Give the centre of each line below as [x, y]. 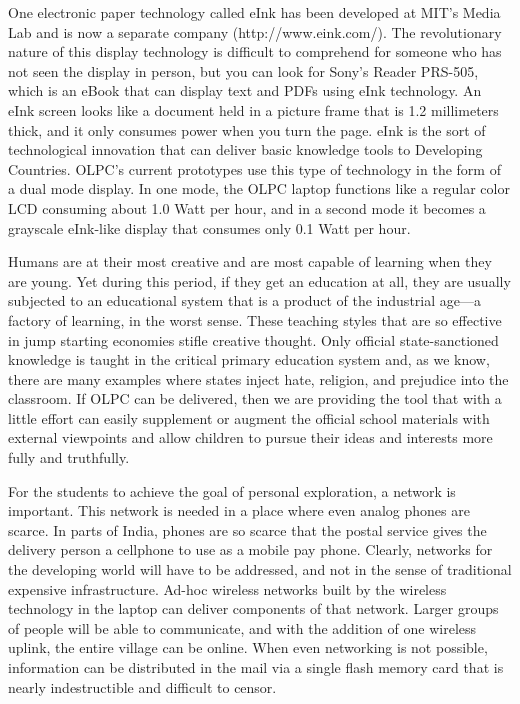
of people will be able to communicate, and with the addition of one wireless [242, 627]
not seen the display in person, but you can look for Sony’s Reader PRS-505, [243, 70]
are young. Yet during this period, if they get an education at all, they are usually [259, 280]
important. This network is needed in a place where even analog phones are [239, 510]
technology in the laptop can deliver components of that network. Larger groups [253, 608]
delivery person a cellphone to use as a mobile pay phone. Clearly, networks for [250, 549]
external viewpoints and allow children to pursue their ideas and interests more [250, 437]
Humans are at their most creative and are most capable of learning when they [250, 261]
